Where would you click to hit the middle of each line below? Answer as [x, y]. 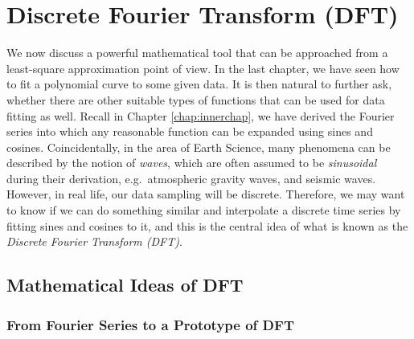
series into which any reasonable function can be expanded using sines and [190, 131]
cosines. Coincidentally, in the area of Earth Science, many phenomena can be [199, 147]
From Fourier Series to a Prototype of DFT [150, 324]
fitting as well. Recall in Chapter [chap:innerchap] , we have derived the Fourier [201, 115]
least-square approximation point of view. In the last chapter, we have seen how [203, 68]
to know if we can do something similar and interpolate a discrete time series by [204, 210]
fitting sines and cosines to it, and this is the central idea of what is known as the [207, 225]
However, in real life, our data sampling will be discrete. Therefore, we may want [206, 194]
